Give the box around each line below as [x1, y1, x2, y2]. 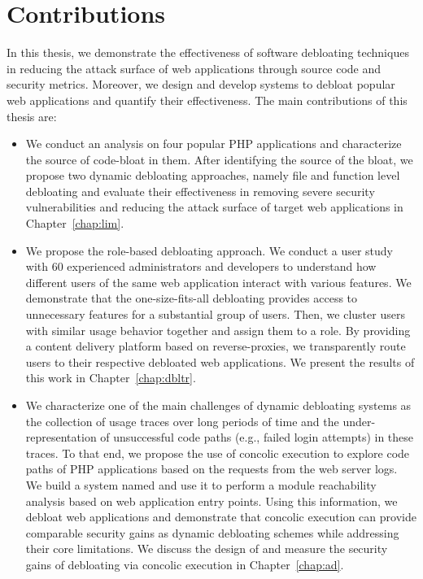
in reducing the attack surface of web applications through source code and [7, 59, 382, 76]
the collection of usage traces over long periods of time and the [25, 412, 339, 429]
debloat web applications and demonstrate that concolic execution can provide [25, 508, 416, 525]
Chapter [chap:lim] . [25, 215, 124, 232]
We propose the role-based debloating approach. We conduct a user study [25, 242, 394, 259]
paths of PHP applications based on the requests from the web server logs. [25, 460, 398, 477]
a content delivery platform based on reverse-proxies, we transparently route [25, 337, 406, 355]
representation [25, 429, 97, 446]
